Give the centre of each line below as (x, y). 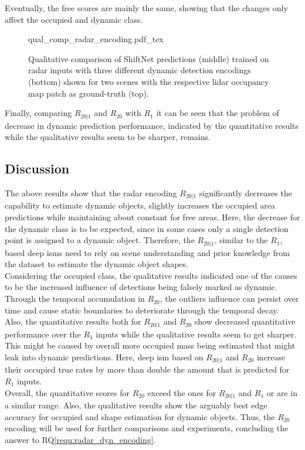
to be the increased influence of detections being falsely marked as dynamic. (141, 287)
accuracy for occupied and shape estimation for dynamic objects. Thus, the (140, 416)
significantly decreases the (245, 193)
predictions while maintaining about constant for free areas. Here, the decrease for (152, 217)
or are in (282, 392)
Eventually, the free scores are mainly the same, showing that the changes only (146, 8)
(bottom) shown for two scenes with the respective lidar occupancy (149, 81)
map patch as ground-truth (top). (89, 93)
